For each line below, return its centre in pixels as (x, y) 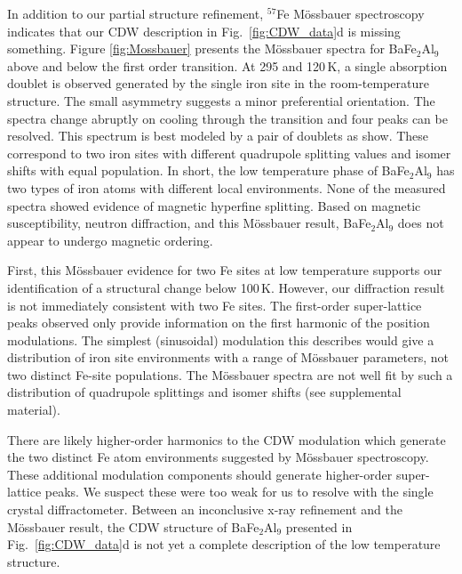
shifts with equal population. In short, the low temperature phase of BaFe (208, 170)
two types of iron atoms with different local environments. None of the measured (227, 187)
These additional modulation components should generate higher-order (200, 474)
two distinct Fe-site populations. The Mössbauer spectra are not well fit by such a (230, 374)
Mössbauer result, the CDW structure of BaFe (133, 526)
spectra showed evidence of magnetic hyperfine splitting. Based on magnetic (214, 205)
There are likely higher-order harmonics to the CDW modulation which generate (227, 439)
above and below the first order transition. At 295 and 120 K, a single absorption (227, 65)
